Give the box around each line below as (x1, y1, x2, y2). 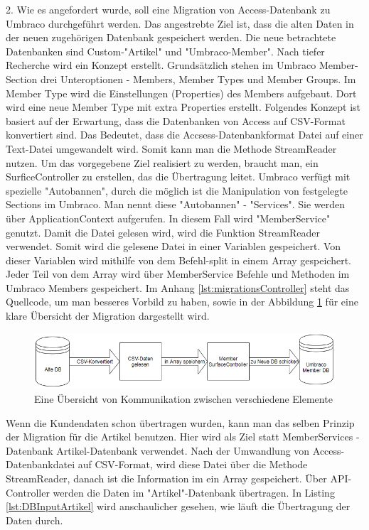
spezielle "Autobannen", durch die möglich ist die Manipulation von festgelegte (6, 183, 348, 198)
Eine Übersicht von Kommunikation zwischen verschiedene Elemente (34, 391, 333, 406)
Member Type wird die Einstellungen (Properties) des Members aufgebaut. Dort (6, 85, 357, 100)
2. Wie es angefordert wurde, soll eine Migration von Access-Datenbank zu (6, 2, 331, 16)
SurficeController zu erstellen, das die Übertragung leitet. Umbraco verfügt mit (6, 169, 351, 184)
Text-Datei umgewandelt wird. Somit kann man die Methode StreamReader (6, 141, 337, 156)
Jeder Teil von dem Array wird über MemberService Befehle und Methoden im (6, 266, 350, 281)
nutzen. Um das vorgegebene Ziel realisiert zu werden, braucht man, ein (6, 155, 319, 170)
